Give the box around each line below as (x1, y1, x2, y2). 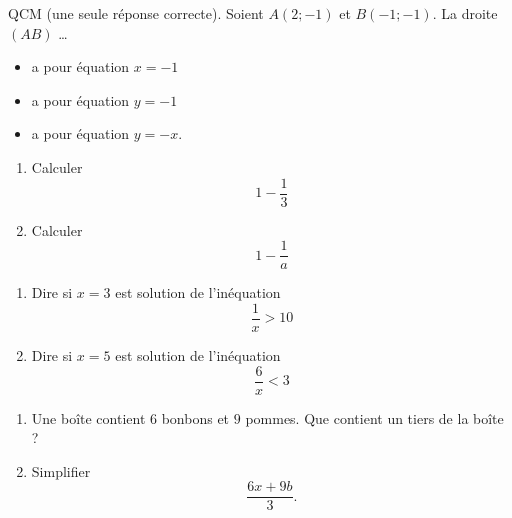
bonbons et (161, 407, 230, 428)
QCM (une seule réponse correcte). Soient (8, 3, 264, 23)
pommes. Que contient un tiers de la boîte (245, 407, 504, 428)
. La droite (432, 3, 498, 23)
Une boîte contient (31, 407, 146, 428)
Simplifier (31, 460, 91, 481)
